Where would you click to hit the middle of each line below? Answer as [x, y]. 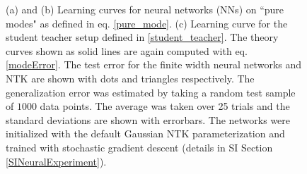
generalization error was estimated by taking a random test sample [151, 92]
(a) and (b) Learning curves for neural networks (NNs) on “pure [145, 9]
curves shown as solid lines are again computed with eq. [127, 50]
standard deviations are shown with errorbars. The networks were [148, 119]
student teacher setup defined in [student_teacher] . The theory [142, 37]
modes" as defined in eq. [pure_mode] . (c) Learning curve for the [147, 23]
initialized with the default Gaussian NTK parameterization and [145, 133]
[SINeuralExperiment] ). [56, 161]
